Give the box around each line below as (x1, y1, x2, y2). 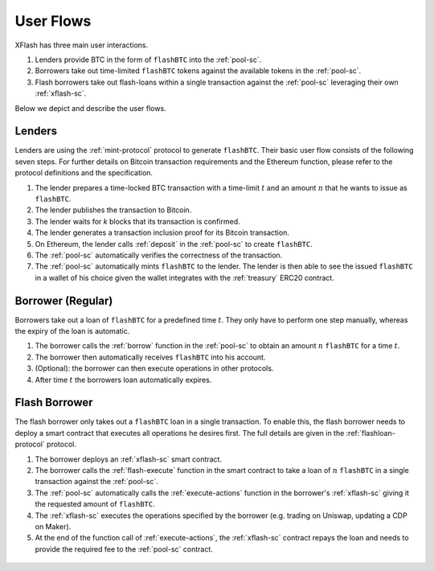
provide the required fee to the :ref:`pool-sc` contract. (35, 544, 213, 554)
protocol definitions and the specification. (14, 168, 153, 178)
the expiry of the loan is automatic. (14, 327, 130, 335)
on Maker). (35, 521, 72, 531)
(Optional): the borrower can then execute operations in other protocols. (35, 364, 274, 373)
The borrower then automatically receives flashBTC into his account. (35, 352, 266, 362)
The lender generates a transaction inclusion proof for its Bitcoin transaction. (35, 228, 289, 237)
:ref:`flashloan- (346, 428, 395, 437)
